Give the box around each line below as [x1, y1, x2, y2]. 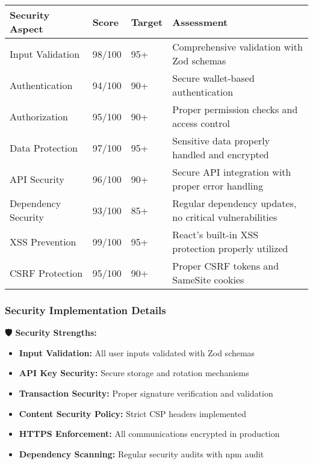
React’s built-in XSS [172, 227, 259, 241]
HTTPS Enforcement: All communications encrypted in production [19, 427, 280, 440]
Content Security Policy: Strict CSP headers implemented [19, 407, 247, 419]
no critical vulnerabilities [172, 210, 277, 224]
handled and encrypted [172, 147, 269, 161]
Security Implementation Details [5, 302, 166, 317]
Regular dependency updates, [172, 196, 297, 210]
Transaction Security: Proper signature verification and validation [19, 387, 273, 399]
